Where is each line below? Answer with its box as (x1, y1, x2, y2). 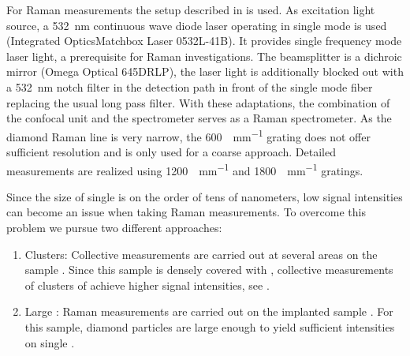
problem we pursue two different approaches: (6, 219, 222, 236)
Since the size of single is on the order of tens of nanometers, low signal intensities (6, 188, 403, 204)
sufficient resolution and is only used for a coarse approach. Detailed (6, 144, 337, 159)
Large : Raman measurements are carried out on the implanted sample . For (24, 303, 393, 320)
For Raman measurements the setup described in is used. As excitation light (6, 2, 375, 17)
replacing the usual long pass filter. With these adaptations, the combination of (6, 94, 390, 111)
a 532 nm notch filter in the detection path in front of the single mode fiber (6, 78, 373, 95)
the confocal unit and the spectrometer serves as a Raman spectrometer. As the (6, 110, 392, 126)
